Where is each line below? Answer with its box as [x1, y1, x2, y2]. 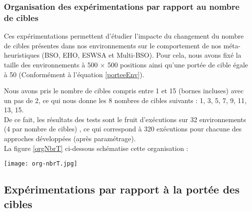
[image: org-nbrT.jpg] [4, 160, 78, 168]
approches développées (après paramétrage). [4, 133, 136, 144]
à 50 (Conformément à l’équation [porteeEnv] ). [4, 69, 145, 79]
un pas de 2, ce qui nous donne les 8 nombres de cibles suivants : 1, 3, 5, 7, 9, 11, [4, 95, 247, 105]
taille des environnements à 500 [4, 59, 98, 69]
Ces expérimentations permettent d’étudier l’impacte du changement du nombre [4, 31, 244, 41]
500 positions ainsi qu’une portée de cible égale [107, 59, 248, 69]
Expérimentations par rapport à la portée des [4, 182, 240, 197]
